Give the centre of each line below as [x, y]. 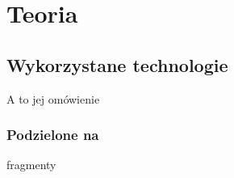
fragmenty [31, 165]
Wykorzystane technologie [117, 64]
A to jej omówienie [53, 98]
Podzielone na [53, 135]
